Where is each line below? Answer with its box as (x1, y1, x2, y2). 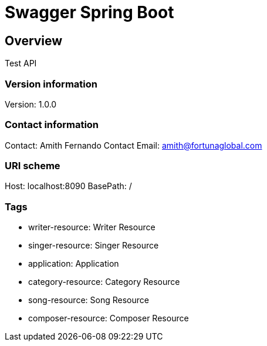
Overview (5, 33, 63, 48)
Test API (5, 58, 37, 69)
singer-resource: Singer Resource (28, 240, 159, 251)
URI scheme (5, 160, 60, 172)
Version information (5, 78, 97, 90)
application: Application (28, 258, 119, 269)
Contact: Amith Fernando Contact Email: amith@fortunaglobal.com (5, 140, 262, 150)
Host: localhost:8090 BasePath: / (5, 181, 132, 192)
